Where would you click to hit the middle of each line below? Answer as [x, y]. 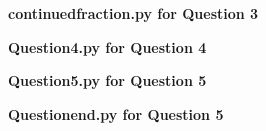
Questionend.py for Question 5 [116, 113]
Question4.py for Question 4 [107, 46]
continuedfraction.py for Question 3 [133, 13]
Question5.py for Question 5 [107, 80]
